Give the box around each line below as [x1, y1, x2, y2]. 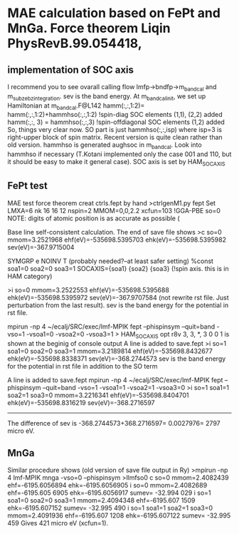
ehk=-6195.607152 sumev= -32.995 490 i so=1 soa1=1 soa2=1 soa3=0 [7, 504, 213, 513]
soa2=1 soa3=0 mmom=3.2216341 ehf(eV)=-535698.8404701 [7, 391, 189, 399]
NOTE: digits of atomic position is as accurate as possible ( [7, 214, 180, 222]
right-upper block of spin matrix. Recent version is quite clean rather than [7, 133, 223, 142]
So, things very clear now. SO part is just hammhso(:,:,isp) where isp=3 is [7, 125, 223, 134]
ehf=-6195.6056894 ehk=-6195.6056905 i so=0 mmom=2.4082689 [7, 481, 208, 490]
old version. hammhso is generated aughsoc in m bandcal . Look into [7, 140, 202, 151]
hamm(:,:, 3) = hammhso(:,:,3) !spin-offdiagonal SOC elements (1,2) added [7, 118, 225, 126]
